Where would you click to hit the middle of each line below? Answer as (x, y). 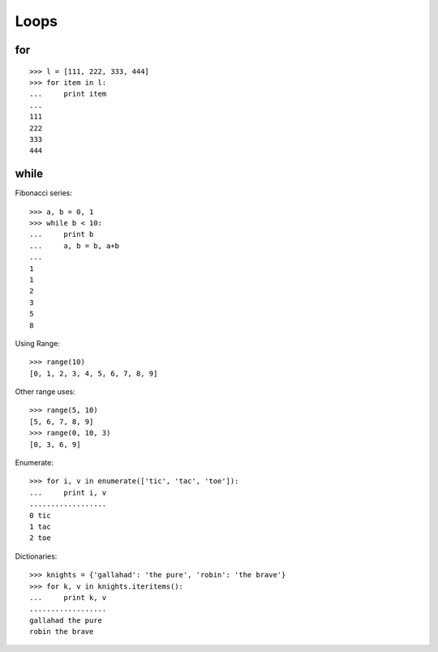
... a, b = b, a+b (75, 246)
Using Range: (37, 343)
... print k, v (68, 597)
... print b (62, 234)
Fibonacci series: (44, 193)
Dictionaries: (36, 556)
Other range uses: (45, 392)
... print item (68, 94)
